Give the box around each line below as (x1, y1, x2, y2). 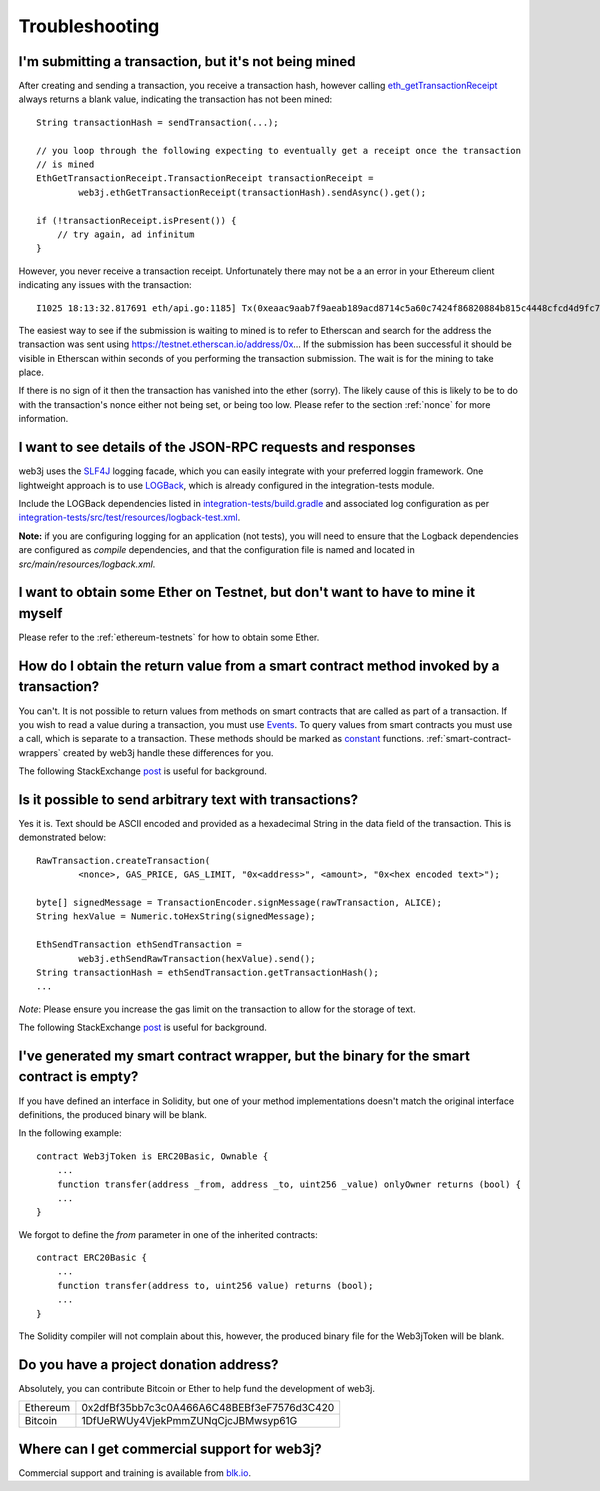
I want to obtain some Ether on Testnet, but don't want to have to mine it (18, 584, 475, 601)
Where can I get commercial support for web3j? (18, 1440, 322, 1457)
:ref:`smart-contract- (426, 733, 512, 745)
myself (18, 605, 63, 622)
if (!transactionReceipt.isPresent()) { (36, 215, 237, 226)
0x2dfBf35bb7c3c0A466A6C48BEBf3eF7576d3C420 (81, 1401, 335, 1415)
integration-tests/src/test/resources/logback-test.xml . (18, 511, 241, 524)
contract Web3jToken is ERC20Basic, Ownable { (36, 1150, 269, 1162)
